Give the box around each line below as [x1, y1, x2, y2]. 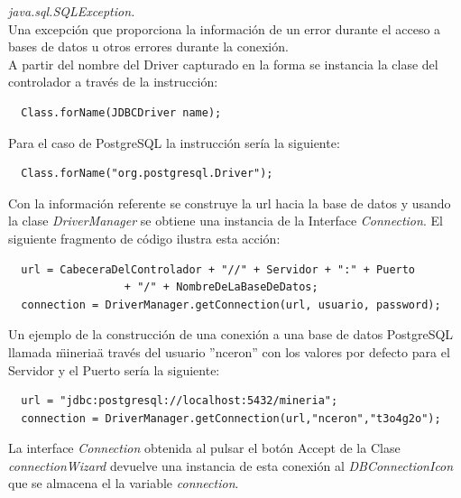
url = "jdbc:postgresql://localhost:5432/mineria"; [21, 394, 338, 408]
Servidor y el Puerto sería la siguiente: [8, 360, 220, 379]
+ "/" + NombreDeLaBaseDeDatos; [124, 281, 318, 294]
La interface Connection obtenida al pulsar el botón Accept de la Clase [8, 438, 401, 457]
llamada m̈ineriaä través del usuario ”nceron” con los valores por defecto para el [8, 342, 450, 361]
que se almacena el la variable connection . [8, 474, 239, 493]
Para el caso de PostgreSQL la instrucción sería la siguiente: [8, 133, 340, 152]
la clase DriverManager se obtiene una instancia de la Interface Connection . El [8, 211, 443, 230]
